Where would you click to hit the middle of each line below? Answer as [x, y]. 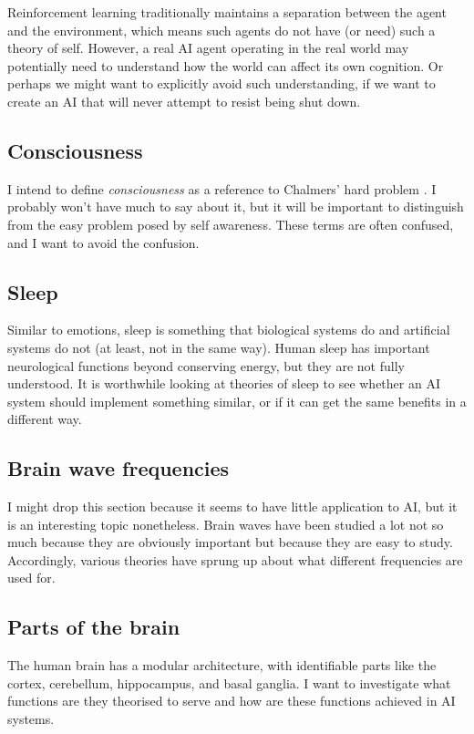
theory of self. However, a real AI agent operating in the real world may [208, 48]
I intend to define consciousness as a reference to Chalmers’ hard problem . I [222, 188]
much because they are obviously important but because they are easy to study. [230, 542]
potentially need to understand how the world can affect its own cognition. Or [226, 65]
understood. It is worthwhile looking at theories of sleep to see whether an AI [224, 383]
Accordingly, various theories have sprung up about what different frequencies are [235, 559]
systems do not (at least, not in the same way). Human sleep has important [219, 347]
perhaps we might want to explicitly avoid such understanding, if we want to [222, 83]
